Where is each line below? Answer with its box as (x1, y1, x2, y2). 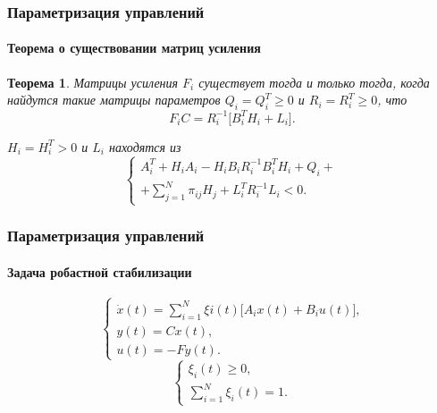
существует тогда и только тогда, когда (198, 72, 430, 91)
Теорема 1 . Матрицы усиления (7, 72, 179, 91)
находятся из (109, 137, 181, 156)
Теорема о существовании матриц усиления (7, 38, 261, 57)
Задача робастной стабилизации (7, 262, 192, 281)
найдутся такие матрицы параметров (7, 90, 221, 109)
